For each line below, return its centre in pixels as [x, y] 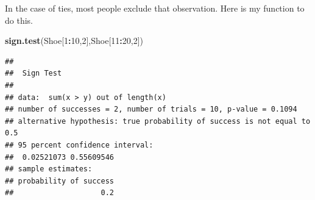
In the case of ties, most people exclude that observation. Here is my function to [155, 8]
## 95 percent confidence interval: [79, 145]
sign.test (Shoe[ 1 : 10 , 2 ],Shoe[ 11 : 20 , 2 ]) [74, 41]
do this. [19, 20]
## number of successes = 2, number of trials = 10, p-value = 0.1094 [151, 109]
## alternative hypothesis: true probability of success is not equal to [158, 121]
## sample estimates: [49, 169]
